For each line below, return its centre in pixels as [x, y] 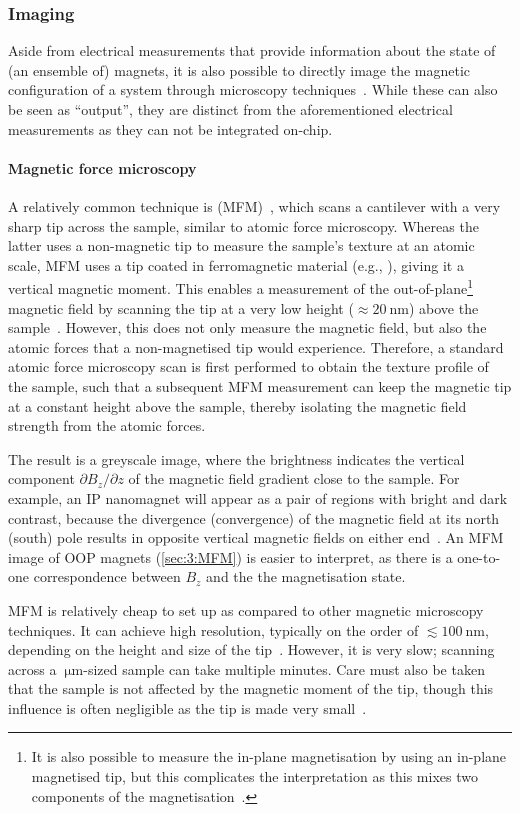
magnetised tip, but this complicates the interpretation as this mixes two [254, 776]
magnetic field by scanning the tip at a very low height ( [181, 307]
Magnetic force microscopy [102, 167]
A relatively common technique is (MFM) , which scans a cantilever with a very [254, 205]
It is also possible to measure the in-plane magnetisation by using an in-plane [269, 756]
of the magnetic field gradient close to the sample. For [294, 478]
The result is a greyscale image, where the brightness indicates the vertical [236, 458]
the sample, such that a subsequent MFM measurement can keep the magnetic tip [260, 385]
